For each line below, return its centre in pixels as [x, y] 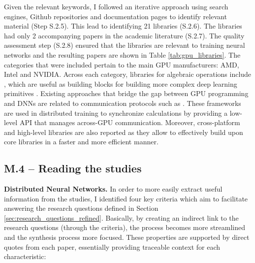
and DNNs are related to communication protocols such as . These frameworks [123, 103]
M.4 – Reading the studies [73, 168]
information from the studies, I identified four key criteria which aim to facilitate [126, 198]
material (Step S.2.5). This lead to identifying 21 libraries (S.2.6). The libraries [123, 26]
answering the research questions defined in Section [81, 208]
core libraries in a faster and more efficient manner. [81, 142]
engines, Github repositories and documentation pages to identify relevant [115, 16]
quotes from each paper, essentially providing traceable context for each [112, 247]
